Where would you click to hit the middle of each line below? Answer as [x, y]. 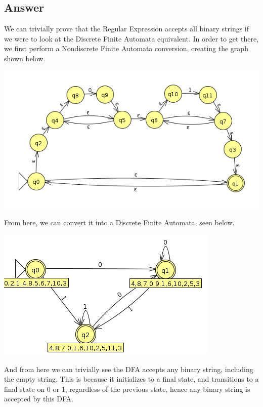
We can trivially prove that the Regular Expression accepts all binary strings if [127, 29]
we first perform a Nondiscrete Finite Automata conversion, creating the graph [126, 48]
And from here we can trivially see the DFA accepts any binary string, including [129, 369]
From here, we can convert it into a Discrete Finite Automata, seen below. [119, 222]
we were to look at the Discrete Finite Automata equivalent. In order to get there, [131, 38]
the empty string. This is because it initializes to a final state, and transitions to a [131, 379]
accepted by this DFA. [39, 399]
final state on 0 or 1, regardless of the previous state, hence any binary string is [127, 389]
